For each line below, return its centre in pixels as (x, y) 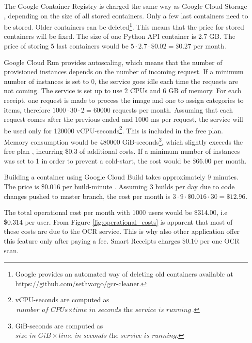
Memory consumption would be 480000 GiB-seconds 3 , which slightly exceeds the (124, 141)
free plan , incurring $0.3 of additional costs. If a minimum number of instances (122, 151)
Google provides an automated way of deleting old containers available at (124, 274)
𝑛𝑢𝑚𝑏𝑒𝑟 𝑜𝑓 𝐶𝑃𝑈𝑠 (42, 310)
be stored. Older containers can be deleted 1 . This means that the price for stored (124, 26)
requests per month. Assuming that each (173, 109)
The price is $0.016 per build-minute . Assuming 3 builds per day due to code (119, 187)
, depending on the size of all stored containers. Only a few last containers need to (126, 15)
